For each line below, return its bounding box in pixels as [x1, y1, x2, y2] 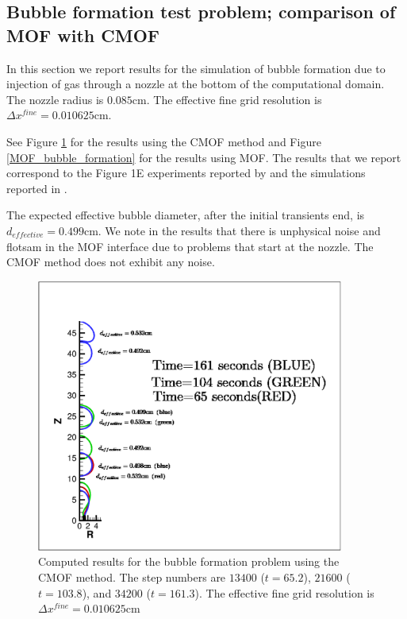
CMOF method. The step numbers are [38, 569, 226, 586]
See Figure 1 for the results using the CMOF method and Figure [6, 133, 321, 149]
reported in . [6, 180, 67, 196]
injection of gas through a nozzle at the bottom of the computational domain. [6, 75, 385, 92]
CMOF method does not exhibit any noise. [6, 253, 215, 270]
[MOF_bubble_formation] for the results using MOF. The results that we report [6, 149, 401, 165]
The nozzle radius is [6, 91, 104, 107]
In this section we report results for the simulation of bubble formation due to [6, 60, 386, 76]
